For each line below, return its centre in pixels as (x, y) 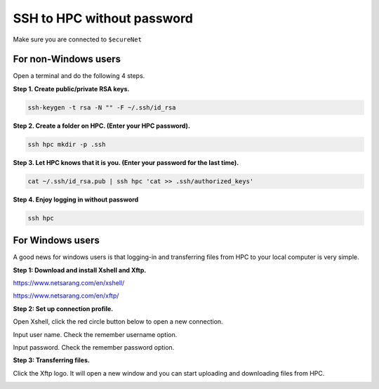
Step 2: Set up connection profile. (63, 308)
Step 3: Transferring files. (52, 360)
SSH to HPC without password (103, 18)
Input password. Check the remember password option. (94, 347)
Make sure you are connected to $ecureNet (77, 39)
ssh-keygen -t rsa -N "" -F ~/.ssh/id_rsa (102, 107)
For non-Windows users (67, 59)
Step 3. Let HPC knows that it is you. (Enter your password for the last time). (126, 162)
